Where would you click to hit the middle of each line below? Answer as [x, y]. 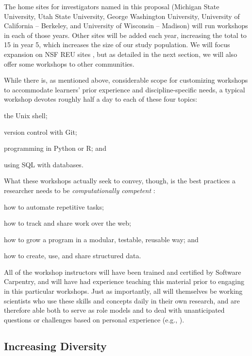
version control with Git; [41, 132]
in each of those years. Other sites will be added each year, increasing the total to [125, 35]
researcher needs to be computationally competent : [80, 190]
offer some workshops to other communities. [69, 63]
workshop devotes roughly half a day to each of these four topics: [101, 99]
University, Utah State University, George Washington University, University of [122, 16]
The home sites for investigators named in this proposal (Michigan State [112, 6]
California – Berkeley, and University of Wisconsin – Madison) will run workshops [126, 26]
